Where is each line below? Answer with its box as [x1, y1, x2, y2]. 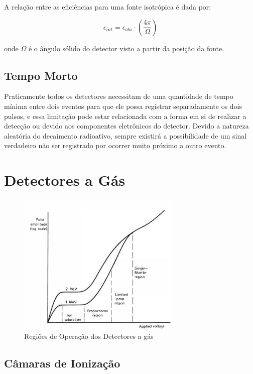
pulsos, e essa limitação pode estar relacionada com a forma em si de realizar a [4, 110, 246, 121]
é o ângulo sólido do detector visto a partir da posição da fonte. [28, 43, 224, 53]
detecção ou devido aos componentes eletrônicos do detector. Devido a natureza [4, 120, 249, 131]
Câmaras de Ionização [4, 355, 120, 371]
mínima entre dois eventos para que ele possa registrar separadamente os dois [4, 100, 242, 111]
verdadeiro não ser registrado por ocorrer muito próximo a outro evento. [4, 140, 226, 151]
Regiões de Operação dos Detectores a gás [24, 331, 154, 341]
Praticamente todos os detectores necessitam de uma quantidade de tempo [4, 91, 233, 101]
